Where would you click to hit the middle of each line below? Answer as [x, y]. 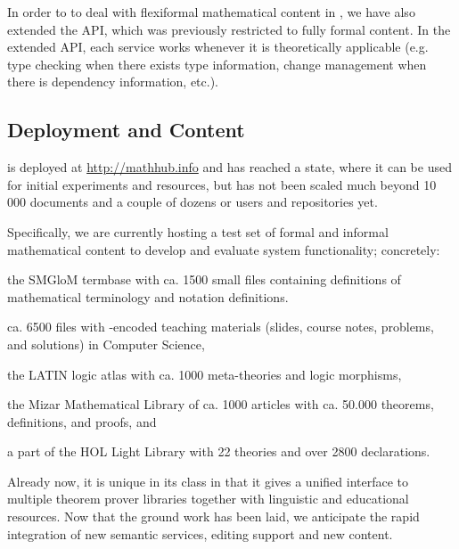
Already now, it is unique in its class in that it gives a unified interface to [208, 481]
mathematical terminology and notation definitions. [148, 296]
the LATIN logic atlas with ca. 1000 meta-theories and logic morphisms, [205, 374]
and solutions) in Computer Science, [106, 344]
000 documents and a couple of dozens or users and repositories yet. [193, 202]
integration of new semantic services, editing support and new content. [200, 533]
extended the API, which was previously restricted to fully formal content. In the [229, 29]
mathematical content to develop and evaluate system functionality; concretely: [224, 249]
